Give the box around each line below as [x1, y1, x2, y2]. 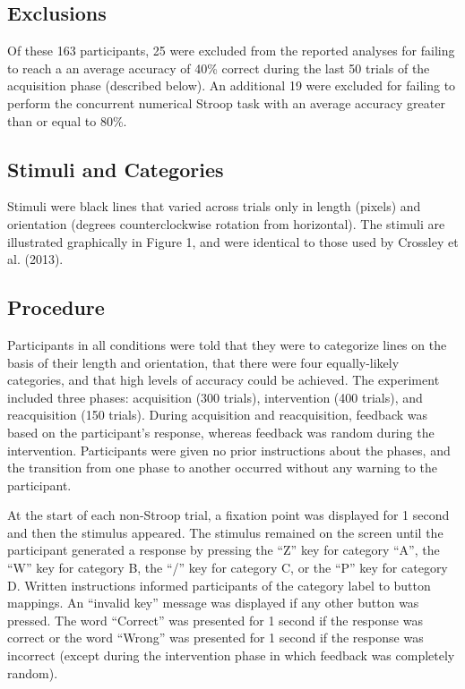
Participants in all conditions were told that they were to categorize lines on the [7, 335, 447, 353]
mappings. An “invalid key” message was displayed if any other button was [7, 593, 419, 612]
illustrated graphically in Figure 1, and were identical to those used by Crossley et [7, 232, 459, 251]
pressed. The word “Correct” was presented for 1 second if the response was [7, 610, 423, 629]
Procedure [7, 293, 105, 321]
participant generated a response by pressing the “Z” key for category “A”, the [7, 540, 440, 559]
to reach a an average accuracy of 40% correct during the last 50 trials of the [7, 58, 430, 77]
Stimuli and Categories [7, 155, 224, 183]
